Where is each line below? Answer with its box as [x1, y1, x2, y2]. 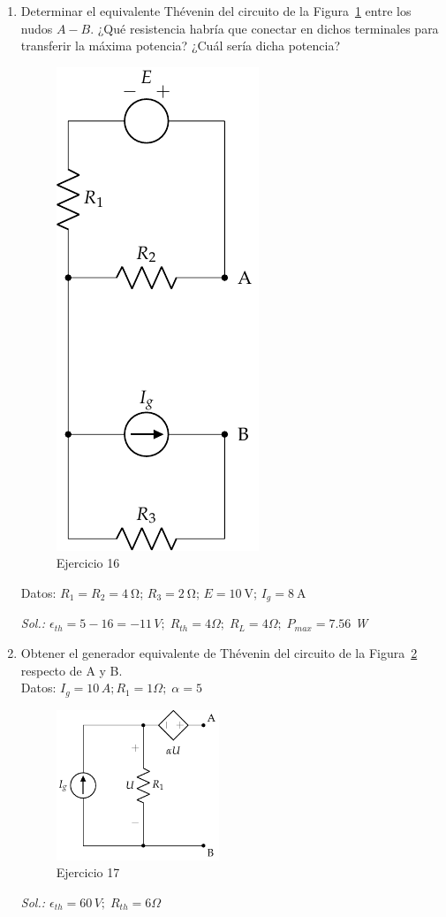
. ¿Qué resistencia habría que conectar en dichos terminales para [90, 19, 439, 37]
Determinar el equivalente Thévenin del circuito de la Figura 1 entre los [20, 2, 412, 19]
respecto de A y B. [20, 661, 123, 679]
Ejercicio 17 [56, 863, 120, 882]
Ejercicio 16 [56, 554, 120, 572]
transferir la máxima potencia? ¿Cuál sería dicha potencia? [20, 36, 340, 55]
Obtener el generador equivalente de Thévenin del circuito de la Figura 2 [20, 644, 418, 662]
